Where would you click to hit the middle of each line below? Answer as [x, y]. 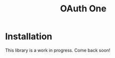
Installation [29, 36]
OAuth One [83, 9]
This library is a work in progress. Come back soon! [58, 50]
